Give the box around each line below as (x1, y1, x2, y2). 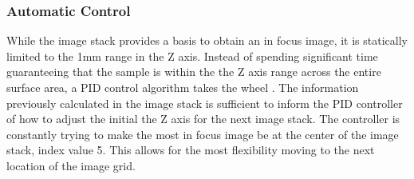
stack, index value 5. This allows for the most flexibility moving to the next (6, 141, 375, 158)
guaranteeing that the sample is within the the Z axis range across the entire (6, 63, 381, 80)
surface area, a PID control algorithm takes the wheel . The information (6, 79, 359, 95)
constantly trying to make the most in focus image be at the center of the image (6, 125, 399, 142)
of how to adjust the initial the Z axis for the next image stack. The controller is (6, 110, 400, 127)
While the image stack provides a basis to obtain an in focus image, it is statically (6, 32, 408, 49)
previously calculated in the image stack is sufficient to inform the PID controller (6, 94, 403, 111)
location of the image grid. (6, 157, 136, 173)
